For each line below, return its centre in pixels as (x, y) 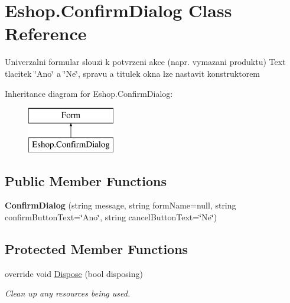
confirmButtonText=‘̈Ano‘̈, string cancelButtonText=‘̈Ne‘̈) (111, 217)
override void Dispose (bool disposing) (74, 273)
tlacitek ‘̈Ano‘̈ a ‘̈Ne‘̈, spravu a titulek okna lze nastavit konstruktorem (133, 73)
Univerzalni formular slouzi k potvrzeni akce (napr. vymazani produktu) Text (145, 62)
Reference (46, 33)
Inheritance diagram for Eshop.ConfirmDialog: (89, 93)
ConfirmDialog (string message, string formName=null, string (120, 205)
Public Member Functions (86, 180)
